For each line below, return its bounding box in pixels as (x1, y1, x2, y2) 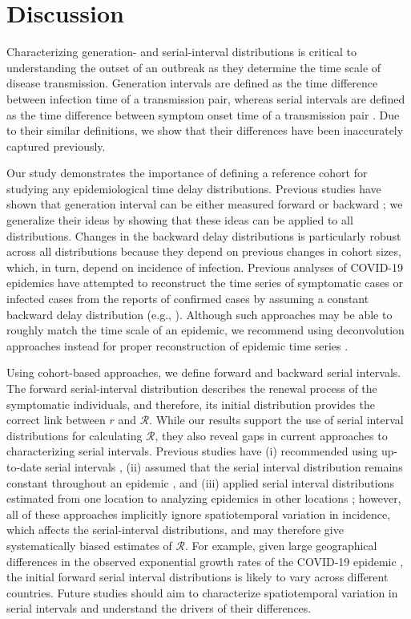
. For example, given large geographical (184, 536, 377, 553)
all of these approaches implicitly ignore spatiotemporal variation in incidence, (6, 505, 391, 522)
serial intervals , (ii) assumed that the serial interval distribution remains (45, 458, 403, 475)
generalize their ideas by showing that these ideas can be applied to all (6, 212, 353, 229)
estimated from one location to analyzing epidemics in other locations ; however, (6, 490, 401, 507)
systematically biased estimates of (6, 536, 172, 553)
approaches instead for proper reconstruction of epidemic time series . (6, 337, 349, 354)
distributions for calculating (6, 427, 143, 443)
